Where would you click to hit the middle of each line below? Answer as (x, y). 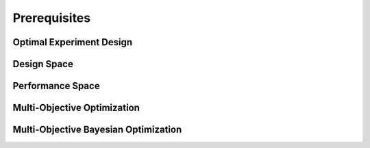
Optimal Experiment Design (73, 42)
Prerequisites (52, 18)
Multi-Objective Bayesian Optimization (97, 130)
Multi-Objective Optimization (76, 108)
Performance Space (56, 86)
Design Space (43, 64)
